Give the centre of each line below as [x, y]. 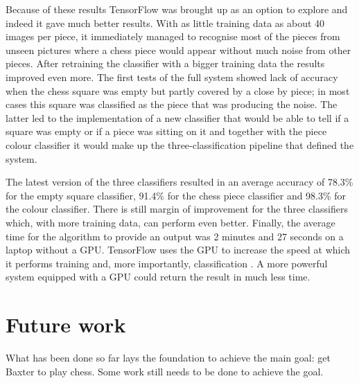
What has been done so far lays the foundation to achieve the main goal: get [168, 357]
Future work [66, 324]
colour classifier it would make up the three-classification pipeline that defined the [180, 144]
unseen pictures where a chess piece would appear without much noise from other [178, 50]
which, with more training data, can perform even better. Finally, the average [170, 222]
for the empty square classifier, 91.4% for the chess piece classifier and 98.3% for [176, 195]
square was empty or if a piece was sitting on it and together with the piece [166, 131]
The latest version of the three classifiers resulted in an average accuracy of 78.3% [179, 182]
